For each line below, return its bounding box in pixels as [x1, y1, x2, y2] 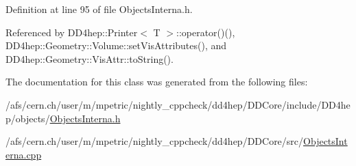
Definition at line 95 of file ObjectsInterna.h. [5, 2, 193, 16]
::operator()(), [176, 25, 235, 39]
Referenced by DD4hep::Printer [5, 25, 138, 39]
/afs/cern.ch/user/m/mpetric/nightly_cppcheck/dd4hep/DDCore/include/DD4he [5, 97, 351, 111]
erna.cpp [5, 147, 42, 161]
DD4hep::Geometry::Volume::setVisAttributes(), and [5, 38, 227, 53]
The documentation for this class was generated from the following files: [5, 74, 308, 89]
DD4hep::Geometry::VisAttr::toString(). [5, 51, 174, 66]
